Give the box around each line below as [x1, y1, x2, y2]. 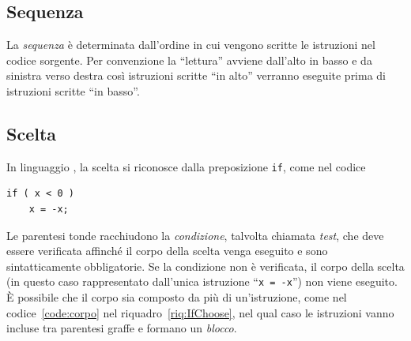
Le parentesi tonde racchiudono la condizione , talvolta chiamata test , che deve [6, 227, 384, 243]
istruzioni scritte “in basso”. [6, 82, 140, 99]
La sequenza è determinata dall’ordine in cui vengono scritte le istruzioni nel [6, 36, 375, 53]
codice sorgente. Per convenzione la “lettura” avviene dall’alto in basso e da [6, 51, 372, 68]
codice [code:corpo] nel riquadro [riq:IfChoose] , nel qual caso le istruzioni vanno [6, 304, 394, 320]
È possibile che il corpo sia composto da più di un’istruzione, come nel [6, 289, 347, 305]
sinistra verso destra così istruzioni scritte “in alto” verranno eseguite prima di [6, 67, 386, 84]
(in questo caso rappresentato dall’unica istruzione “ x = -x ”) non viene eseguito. [6, 273, 398, 290]
